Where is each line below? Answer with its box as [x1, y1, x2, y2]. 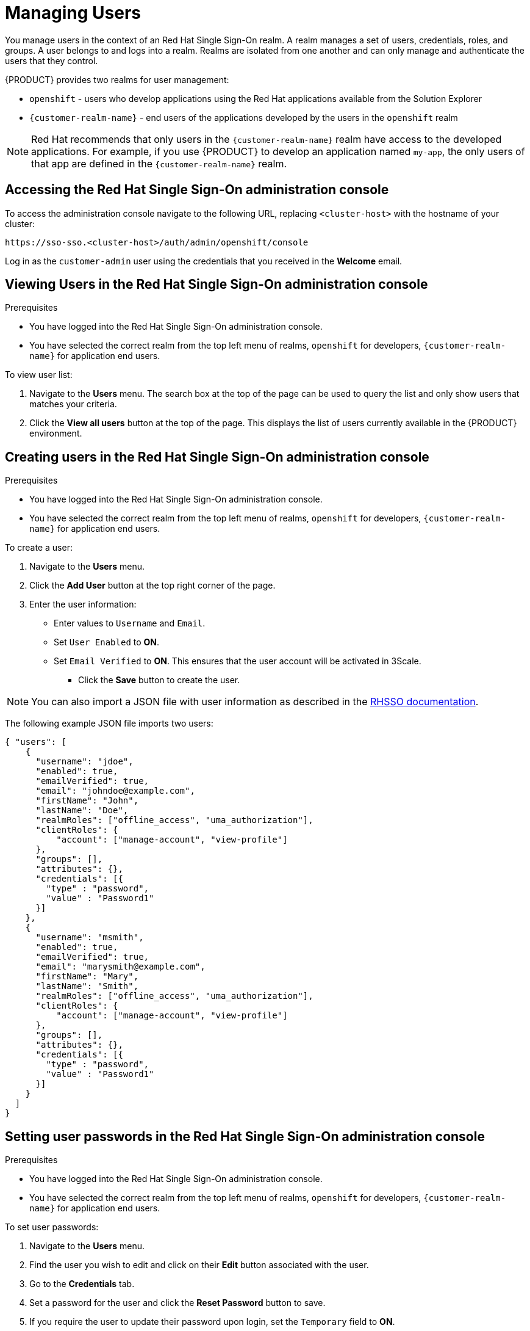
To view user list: [5, 369, 73, 380]
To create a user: [5, 542, 73, 553]
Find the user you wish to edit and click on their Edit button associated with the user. [29, 1260, 369, 1271]
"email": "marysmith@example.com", [35, 962, 206, 972]
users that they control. [5, 55, 98, 66]
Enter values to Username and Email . [54, 618, 206, 629]
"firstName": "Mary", [35, 971, 139, 982]
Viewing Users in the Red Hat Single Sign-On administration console [5, 277, 428, 292]
